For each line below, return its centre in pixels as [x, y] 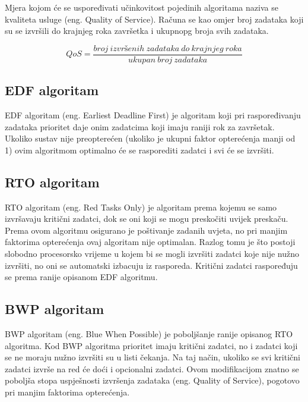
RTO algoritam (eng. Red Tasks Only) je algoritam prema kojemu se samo [141, 207]
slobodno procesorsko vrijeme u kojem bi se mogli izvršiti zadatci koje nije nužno [152, 253]
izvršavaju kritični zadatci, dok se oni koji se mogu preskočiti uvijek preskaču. [147, 219]
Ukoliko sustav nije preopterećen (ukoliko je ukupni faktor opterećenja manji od [150, 138]
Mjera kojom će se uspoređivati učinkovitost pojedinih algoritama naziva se [142, 7]
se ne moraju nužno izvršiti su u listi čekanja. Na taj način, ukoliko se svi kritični [153, 357]
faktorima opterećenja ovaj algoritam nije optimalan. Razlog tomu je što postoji [150, 242]
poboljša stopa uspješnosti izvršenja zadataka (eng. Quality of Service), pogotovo [152, 380]
